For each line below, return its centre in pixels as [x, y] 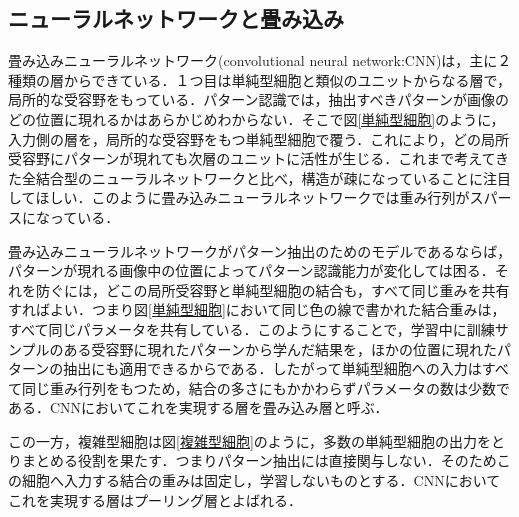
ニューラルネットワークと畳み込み [176, 18]
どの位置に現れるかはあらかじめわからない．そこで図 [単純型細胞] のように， [256, 118]
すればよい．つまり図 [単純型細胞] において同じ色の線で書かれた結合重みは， [257, 309]
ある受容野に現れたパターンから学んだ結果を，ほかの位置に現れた [280, 348]
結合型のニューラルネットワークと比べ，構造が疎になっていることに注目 [273, 177]
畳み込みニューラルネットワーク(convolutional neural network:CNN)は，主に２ [260, 60]
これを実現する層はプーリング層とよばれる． [155, 499]
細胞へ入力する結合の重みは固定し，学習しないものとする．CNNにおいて [261, 480]
